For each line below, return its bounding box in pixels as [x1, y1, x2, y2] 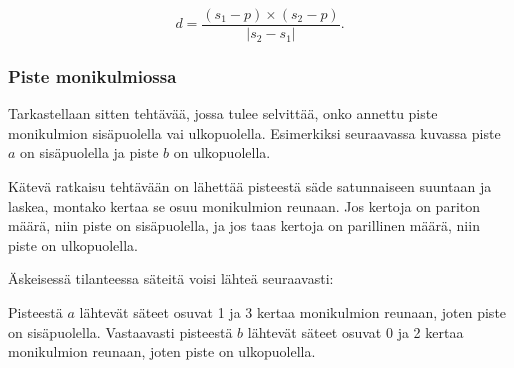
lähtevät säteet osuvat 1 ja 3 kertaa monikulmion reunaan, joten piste [79, 302, 507, 323]
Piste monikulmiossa [8, 63, 177, 88]
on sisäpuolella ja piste [20, 142, 159, 163]
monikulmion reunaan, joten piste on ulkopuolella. [8, 341, 316, 362]
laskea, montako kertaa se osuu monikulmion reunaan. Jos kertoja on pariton [8, 195, 481, 216]
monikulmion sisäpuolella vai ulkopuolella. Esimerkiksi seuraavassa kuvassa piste [8, 122, 501, 143]
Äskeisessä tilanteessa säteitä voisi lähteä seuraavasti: [8, 268, 334, 289]
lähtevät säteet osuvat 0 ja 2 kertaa [247, 321, 464, 342]
